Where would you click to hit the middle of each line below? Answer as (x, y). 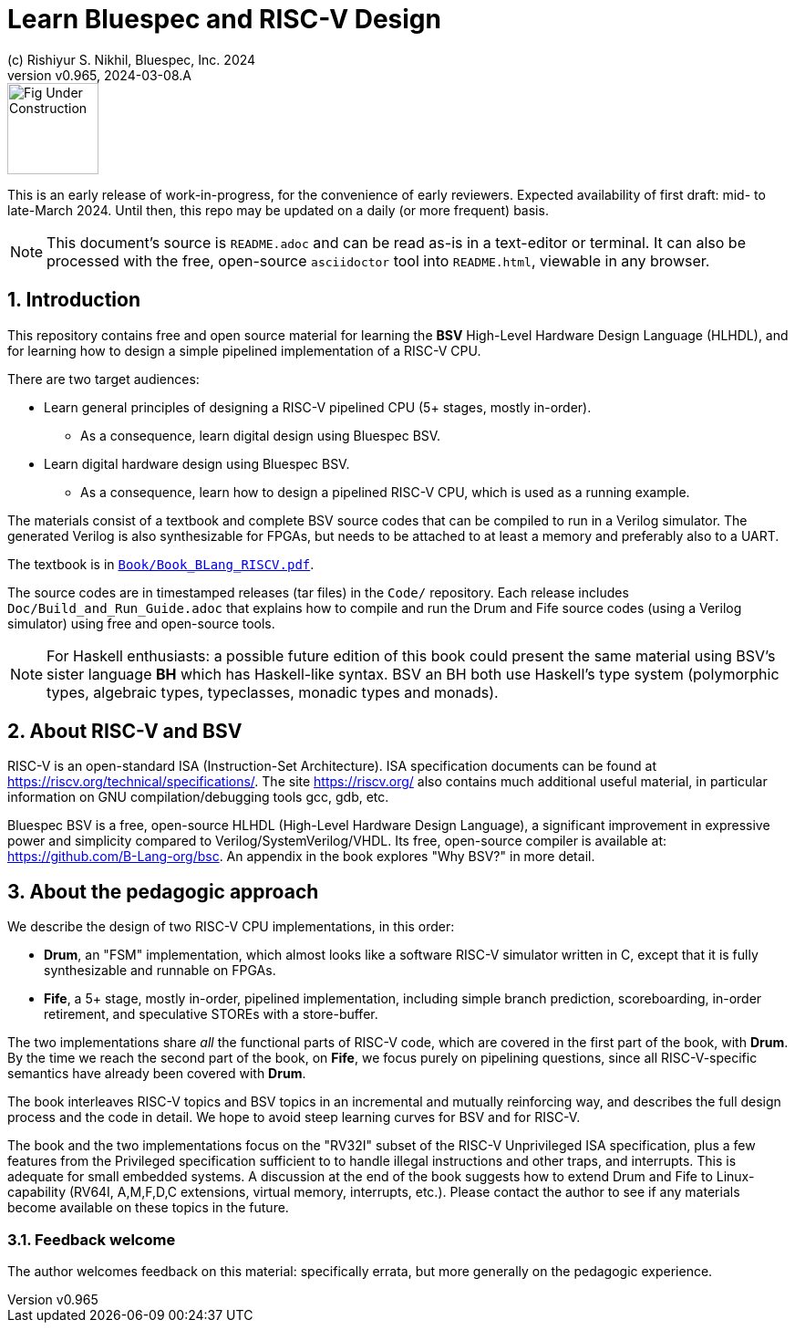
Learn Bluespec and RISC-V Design (224, 19)
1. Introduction (74, 300)
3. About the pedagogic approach (163, 891)
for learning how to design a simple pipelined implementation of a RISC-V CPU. (244, 350)
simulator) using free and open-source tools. (141, 623)
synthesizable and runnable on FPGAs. (160, 971)
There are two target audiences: (103, 379)
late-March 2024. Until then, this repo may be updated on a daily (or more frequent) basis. (278, 210)
